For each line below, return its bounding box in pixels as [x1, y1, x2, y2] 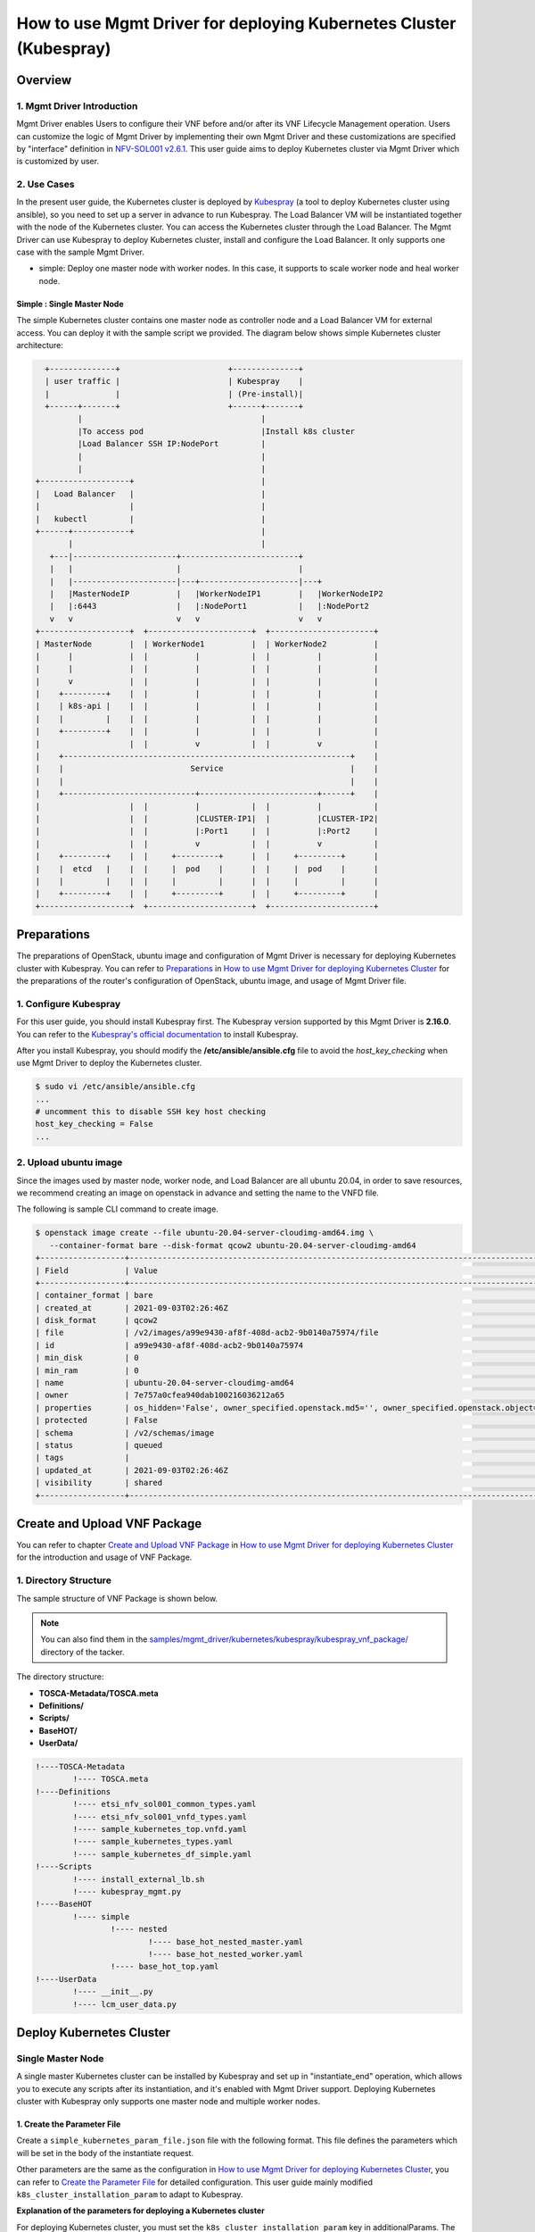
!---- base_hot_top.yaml [110, 1961, 219, 1972]
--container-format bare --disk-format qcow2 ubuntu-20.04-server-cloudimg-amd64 [49, 1240, 416, 1250]
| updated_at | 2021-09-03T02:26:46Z [35, 1465, 229, 1475]
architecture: [16, 339, 64, 350]
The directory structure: [16, 1671, 104, 1682]
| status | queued [35, 1440, 163, 1450]
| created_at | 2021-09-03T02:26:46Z [35, 1303, 229, 1312]
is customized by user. [16, 156, 100, 167]
